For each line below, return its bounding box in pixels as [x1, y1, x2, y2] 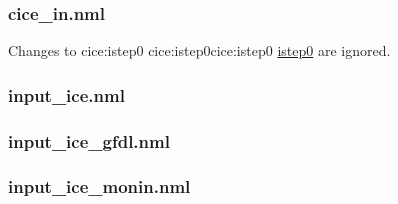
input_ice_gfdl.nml [8, 128, 170, 153]
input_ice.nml [8, 82, 125, 107]
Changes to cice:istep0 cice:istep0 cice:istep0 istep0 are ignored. [8, 40, 391, 61]
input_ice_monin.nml [8, 174, 191, 199]
